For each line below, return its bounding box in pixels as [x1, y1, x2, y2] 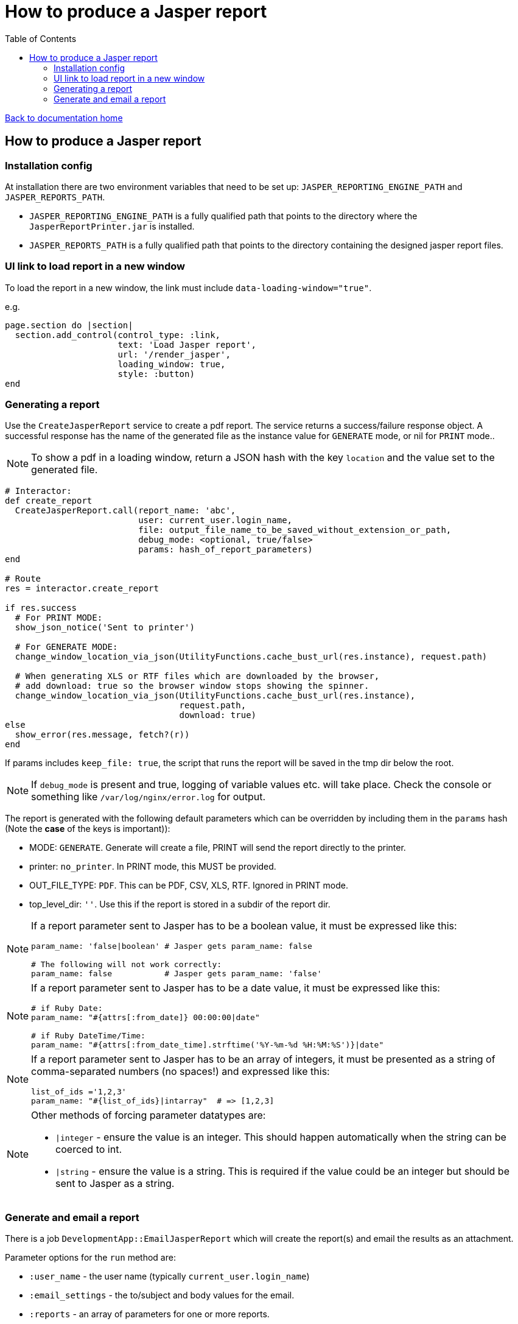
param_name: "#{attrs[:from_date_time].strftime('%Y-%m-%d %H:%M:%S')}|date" [31, 1040, 384, 1050]
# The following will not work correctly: [31, 960, 222, 970]
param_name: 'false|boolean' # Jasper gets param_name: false [31, 942, 312, 951]
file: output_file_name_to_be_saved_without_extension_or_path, [138, 525, 452, 535]
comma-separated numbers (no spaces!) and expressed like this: [31, 1065, 330, 1078]
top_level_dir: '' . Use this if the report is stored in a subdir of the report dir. [29, 899, 331, 910]
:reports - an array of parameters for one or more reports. [29, 1309, 270, 1320]
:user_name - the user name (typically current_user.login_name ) [29, 1271, 310, 1282]
